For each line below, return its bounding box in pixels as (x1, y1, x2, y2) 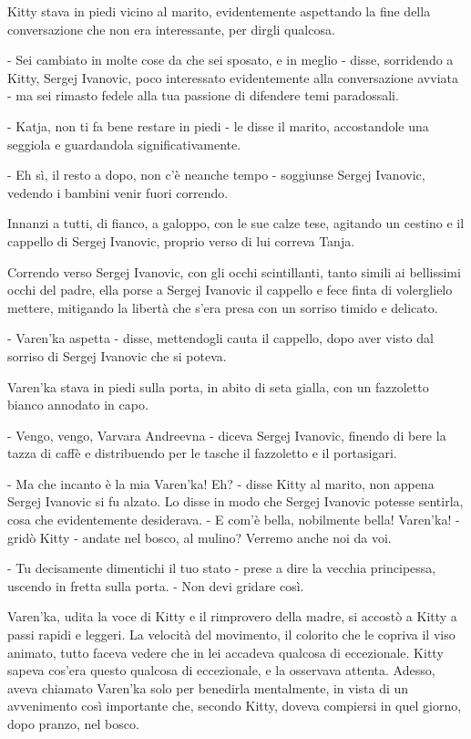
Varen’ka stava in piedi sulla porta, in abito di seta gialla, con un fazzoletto (7, 377, 429, 396)
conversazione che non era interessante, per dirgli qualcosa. (7, 19, 335, 38)
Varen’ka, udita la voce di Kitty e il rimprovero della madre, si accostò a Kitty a (7, 607, 457, 626)
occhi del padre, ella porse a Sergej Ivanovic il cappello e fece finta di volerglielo (7, 280, 453, 299)
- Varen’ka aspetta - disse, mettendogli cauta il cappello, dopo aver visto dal (7, 328, 434, 348)
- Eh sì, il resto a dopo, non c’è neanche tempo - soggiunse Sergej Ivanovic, (7, 165, 425, 184)
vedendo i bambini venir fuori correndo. (7, 182, 229, 202)
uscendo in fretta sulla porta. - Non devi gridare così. (7, 576, 304, 595)
